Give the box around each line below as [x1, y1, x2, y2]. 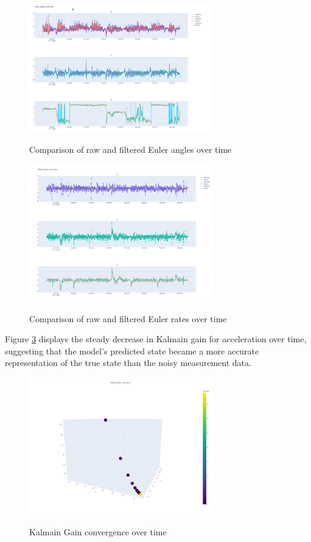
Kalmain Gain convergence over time [29, 525, 167, 538]
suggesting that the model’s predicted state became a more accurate [5, 344, 259, 357]
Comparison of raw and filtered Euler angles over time [29, 143, 232, 156]
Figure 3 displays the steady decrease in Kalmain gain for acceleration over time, [5, 333, 307, 345]
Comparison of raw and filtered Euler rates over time [29, 312, 227, 325]
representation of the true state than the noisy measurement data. [5, 356, 251, 369]
